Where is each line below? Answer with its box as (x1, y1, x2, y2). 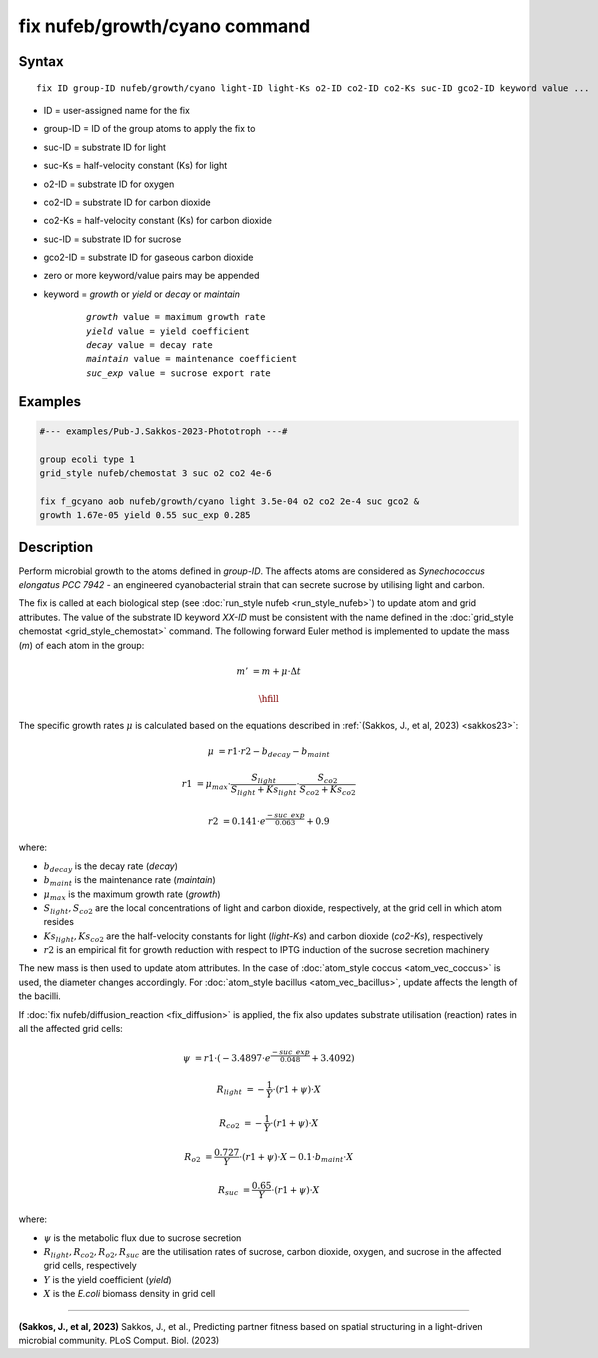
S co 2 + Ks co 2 (299, 784, 356, 797)
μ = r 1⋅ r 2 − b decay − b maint (207, 745, 330, 759)
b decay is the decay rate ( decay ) (43, 860, 179, 874)
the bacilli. (18, 990, 62, 1002)
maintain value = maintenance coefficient (86, 353, 298, 365)
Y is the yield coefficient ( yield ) (43, 1273, 172, 1285)
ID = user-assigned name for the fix (43, 104, 190, 116)
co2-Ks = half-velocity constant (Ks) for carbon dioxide (43, 215, 272, 227)
